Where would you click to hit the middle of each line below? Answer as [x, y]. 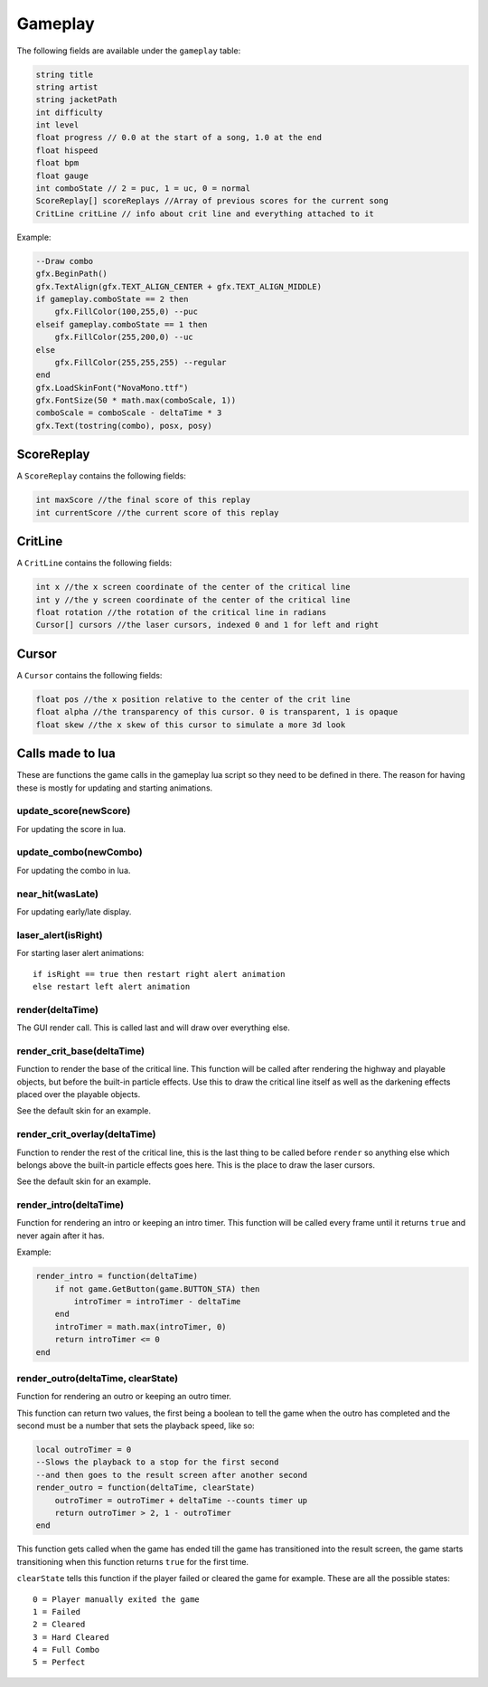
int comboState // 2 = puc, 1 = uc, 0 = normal [143, 189]
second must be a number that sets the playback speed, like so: [136, 1426]
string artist [67, 87]
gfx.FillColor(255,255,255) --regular [141, 362]
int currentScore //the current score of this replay [157, 512]
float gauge [62, 175]
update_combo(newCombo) [80, 852]
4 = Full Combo [66, 1650]
